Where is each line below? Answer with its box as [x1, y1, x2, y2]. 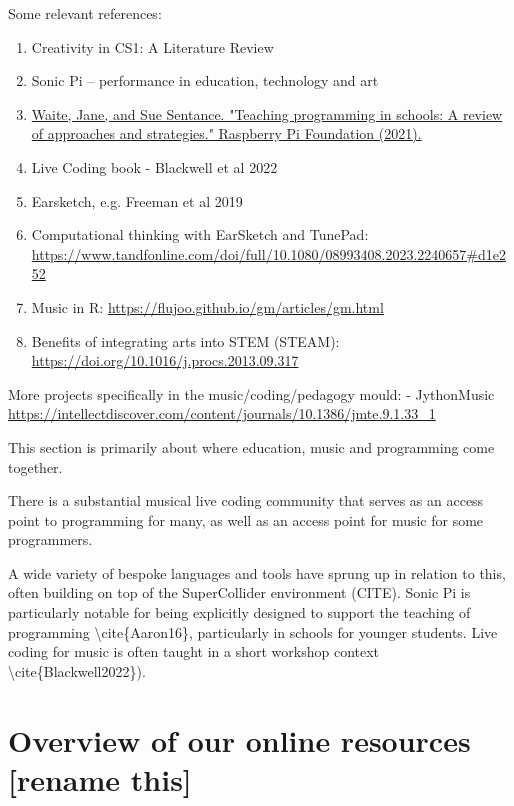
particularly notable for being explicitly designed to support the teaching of [8, 602, 471, 623]
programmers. [8, 529, 93, 550]
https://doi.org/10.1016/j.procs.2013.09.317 [31, 350, 299, 371]
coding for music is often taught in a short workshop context [8, 641, 380, 662]
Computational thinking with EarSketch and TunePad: [31, 224, 369, 245]
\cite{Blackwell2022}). [8, 660, 146, 681]
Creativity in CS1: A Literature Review [31, 36, 274, 57]
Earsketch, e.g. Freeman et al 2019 [31, 190, 243, 211]
